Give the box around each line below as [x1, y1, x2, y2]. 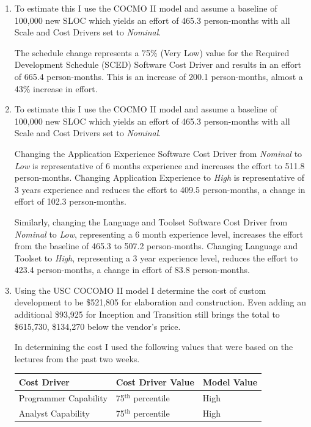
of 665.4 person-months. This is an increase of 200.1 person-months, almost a [14, 70, 303, 82]
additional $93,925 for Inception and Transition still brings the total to [14, 308, 280, 321]
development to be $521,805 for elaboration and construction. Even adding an [14, 296, 307, 308]
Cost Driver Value [115, 375, 194, 388]
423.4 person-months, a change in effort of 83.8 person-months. [14, 263, 250, 276]
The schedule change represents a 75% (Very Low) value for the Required [14, 46, 290, 59]
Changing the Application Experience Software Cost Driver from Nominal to [14, 147, 302, 159]
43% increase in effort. [14, 82, 98, 95]
